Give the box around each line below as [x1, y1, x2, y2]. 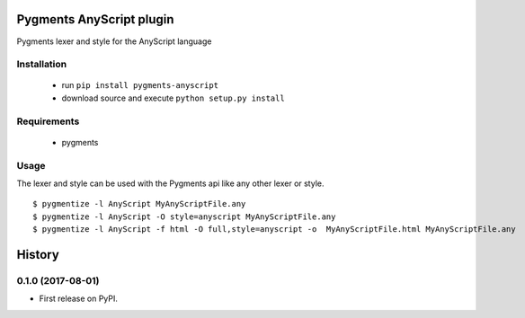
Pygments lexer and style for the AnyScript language [16, 36, 212, 47]
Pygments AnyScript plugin [16, 12, 174, 27]
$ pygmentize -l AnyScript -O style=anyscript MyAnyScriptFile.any [32, 211, 336, 222]
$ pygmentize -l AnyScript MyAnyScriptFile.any [32, 199, 246, 209]
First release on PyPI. [39, 293, 119, 305]
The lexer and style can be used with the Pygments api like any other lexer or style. [16, 178, 325, 189]
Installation [16, 58, 67, 71]
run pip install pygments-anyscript [61, 80, 219, 91]
